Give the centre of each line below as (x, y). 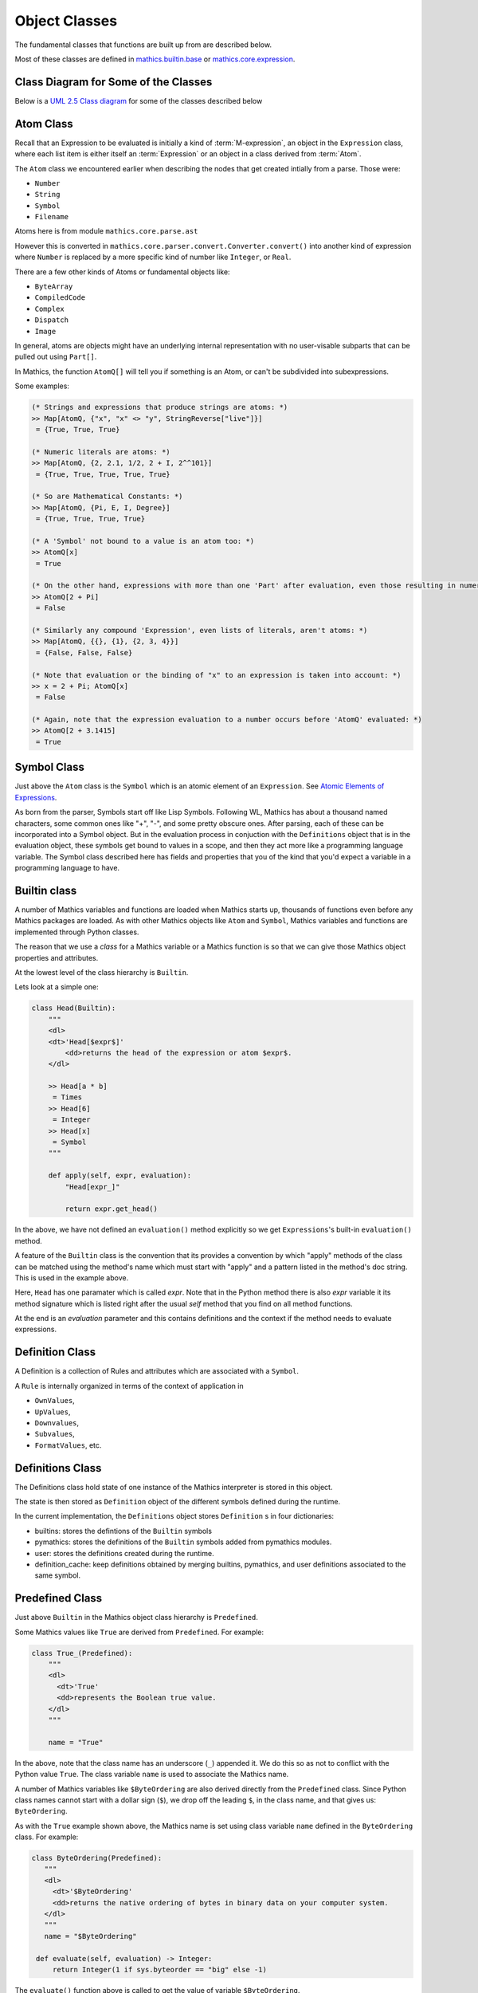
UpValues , (53, 1412)
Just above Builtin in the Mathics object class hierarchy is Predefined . (136, 1618)
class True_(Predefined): (82, 1653)
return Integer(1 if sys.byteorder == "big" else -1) (159, 1969)
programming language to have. (67, 868)
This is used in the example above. (72, 1278)
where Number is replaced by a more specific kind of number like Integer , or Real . (153, 257)
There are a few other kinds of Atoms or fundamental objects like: (122, 272)
